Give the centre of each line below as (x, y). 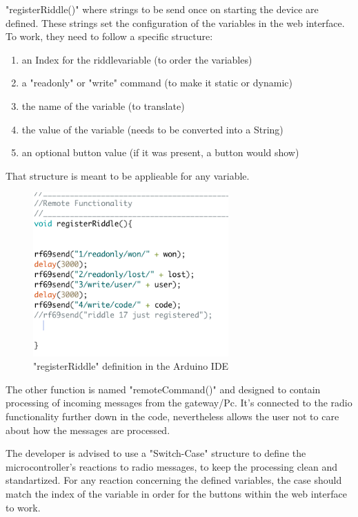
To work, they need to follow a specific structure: (109, 36)
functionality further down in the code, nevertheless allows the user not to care (172, 416)
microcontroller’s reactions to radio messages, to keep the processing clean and (171, 466)
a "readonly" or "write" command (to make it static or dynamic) (157, 83)
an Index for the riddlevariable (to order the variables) (137, 59)
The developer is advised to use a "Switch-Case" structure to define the (156, 453)
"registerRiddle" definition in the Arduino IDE (131, 366)
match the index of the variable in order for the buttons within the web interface (176, 493)
